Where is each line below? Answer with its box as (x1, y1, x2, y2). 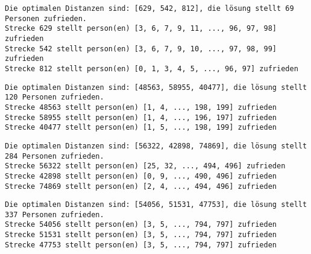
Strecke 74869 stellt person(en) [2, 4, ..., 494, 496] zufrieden (5, 182, 277, 191)
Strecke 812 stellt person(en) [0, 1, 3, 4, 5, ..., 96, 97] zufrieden (5, 64, 298, 73)
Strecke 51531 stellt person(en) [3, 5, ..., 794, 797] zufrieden (5, 230, 277, 240)
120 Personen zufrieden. (5, 93, 104, 102)
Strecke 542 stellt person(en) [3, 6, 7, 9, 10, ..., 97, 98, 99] (5, 44, 277, 53)
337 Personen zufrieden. (5, 210, 104, 219)
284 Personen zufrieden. (5, 151, 104, 160)
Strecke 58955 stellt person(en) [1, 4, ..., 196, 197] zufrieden (5, 113, 277, 122)
